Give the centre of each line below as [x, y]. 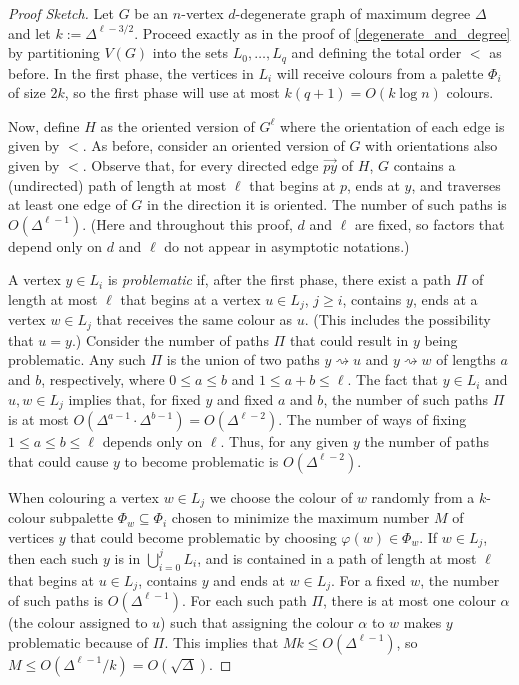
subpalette [82, 517]
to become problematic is [201, 460]
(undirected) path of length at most [117, 184]
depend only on [55, 245]
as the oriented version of [177, 125]
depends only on [152, 441]
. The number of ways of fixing [372, 419]
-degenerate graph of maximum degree [353, 13]
